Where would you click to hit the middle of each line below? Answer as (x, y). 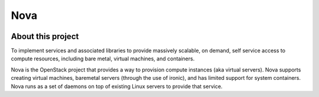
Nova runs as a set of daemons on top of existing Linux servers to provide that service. (117, 86)
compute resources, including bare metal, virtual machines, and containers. (103, 59)
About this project (45, 36)
